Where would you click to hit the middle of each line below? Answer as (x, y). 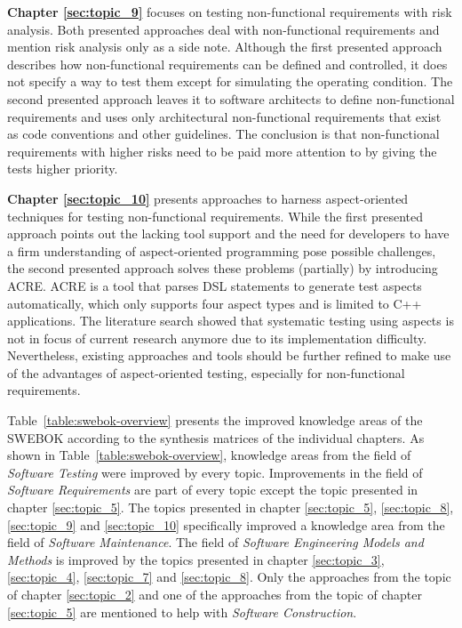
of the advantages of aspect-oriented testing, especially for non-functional (206, 372)
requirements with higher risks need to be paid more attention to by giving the (222, 151)
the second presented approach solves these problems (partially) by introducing (223, 268)
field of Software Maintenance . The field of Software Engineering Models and (215, 542)
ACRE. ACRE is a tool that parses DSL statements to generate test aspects (215, 285)
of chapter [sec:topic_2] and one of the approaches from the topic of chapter (215, 594)
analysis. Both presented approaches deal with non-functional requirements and (223, 29)
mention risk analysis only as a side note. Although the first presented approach (225, 47)
